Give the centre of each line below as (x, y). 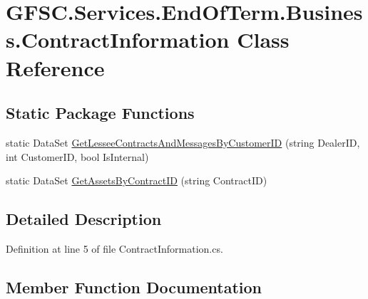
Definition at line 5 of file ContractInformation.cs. (114, 248)
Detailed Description (84, 219)
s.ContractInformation (118, 40)
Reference (55, 67)
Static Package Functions (100, 113)
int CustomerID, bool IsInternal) (77, 156)
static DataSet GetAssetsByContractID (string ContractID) (137, 180)
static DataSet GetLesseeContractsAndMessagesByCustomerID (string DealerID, (183, 142)
